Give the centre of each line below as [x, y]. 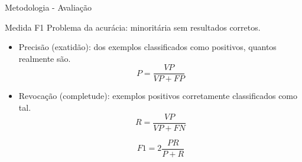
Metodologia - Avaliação [48, 7]
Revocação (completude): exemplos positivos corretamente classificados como [158, 96]
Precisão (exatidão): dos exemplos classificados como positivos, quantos [147, 47]
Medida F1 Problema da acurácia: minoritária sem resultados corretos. [133, 27]
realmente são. [45, 58]
